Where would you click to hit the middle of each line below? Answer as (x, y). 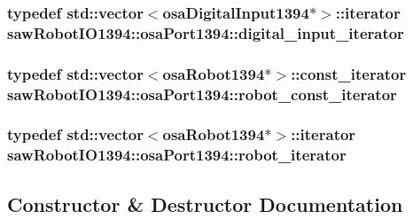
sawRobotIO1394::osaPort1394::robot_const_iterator (202, 94)
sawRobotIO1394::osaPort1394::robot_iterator (177, 155)
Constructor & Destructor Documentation (205, 203)
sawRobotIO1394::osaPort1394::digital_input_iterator (206, 32)
